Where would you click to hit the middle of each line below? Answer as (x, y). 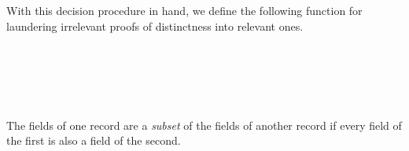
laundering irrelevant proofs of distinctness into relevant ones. (155, 26)
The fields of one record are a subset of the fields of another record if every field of (204, 125)
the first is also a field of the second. (94, 140)
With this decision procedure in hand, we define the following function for (184, 10)
